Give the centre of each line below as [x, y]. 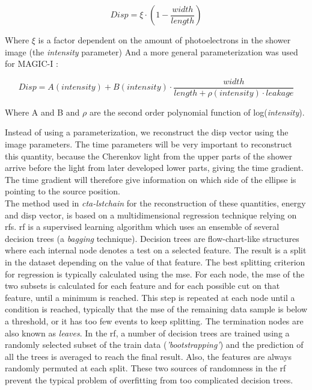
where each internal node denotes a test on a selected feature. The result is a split [156, 250]
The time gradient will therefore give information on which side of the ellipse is [151, 179]
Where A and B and [42, 112]
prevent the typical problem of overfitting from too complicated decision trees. [149, 379]
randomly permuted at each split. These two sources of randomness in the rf [145, 368]
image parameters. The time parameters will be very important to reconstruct [149, 144]
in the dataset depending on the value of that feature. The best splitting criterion [155, 262]
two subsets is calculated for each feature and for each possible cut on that [142, 286]
